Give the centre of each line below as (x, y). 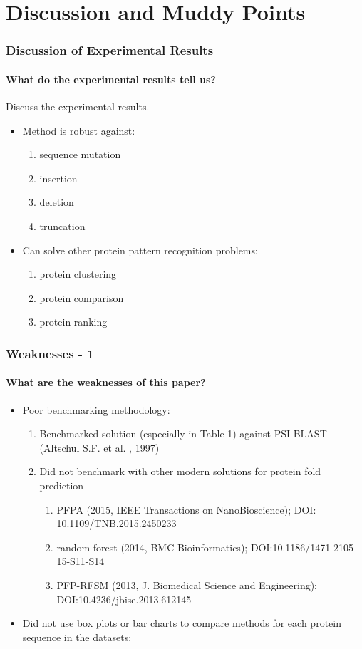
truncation (62, 225)
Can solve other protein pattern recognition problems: (140, 250)
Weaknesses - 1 (50, 353)
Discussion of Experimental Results (110, 50)
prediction (62, 485)
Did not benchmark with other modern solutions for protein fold (180, 471)
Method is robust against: (79, 130)
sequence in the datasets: (77, 637)
